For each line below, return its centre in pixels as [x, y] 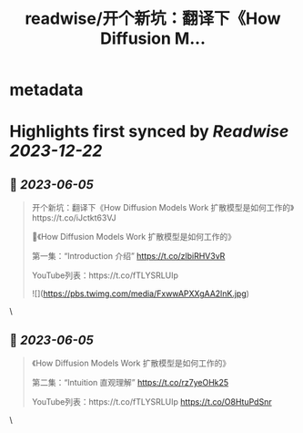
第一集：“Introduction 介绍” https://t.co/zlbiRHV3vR [128, 256]
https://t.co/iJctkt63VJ [74, 218]
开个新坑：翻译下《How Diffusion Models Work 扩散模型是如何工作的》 [163, 208]
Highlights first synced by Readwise [149, 132]
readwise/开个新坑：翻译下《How [153, 19]
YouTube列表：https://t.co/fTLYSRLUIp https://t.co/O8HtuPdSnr [151, 402]
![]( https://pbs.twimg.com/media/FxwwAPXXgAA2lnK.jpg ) [141, 294]
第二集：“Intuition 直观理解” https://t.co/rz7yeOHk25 [130, 382]
